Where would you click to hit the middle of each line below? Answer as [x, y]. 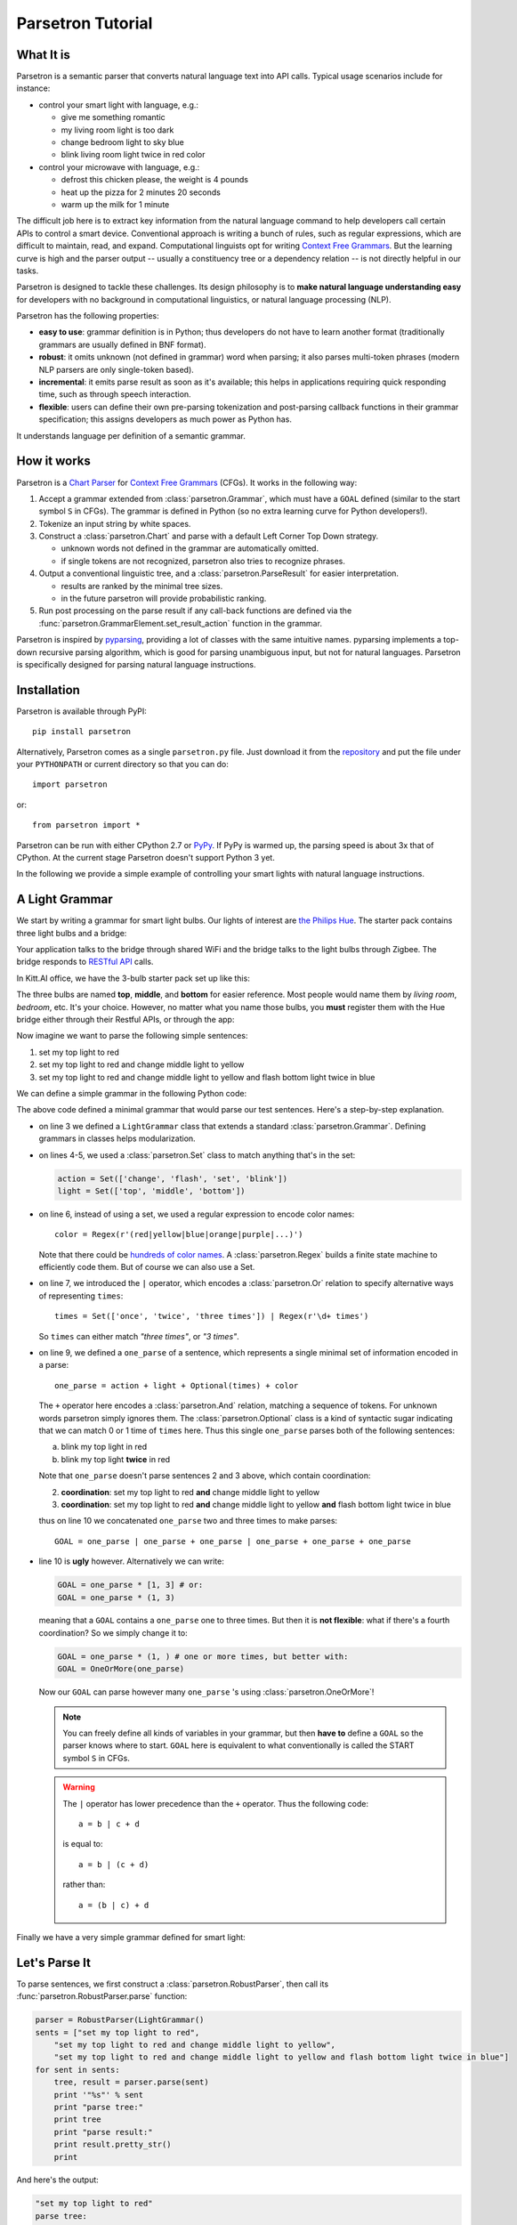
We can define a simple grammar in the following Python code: [132, 1093]
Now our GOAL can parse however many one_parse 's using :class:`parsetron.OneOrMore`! [206, 1692]
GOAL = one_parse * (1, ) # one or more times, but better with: [203, 1656]
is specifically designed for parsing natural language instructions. [136, 664]
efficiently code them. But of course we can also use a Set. [147, 1267]
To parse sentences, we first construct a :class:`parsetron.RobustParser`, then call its [173, 1984]
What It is [44, 55]
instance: [33, 88]
